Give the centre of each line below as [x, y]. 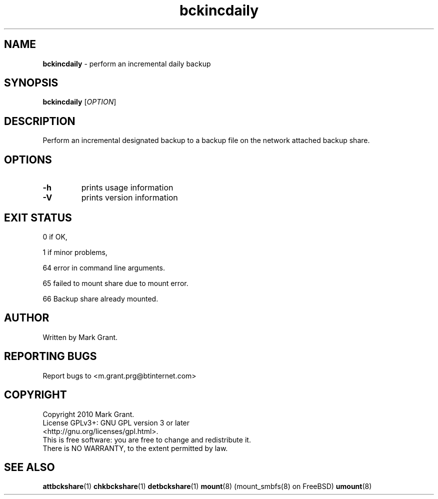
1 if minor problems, [75, 252]
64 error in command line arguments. [104, 267]
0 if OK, [55, 236]
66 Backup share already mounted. [100, 298]
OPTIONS [28, 159]
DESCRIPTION [40, 121]
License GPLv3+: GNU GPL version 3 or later [116, 422]
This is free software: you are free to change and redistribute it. [147, 439]
